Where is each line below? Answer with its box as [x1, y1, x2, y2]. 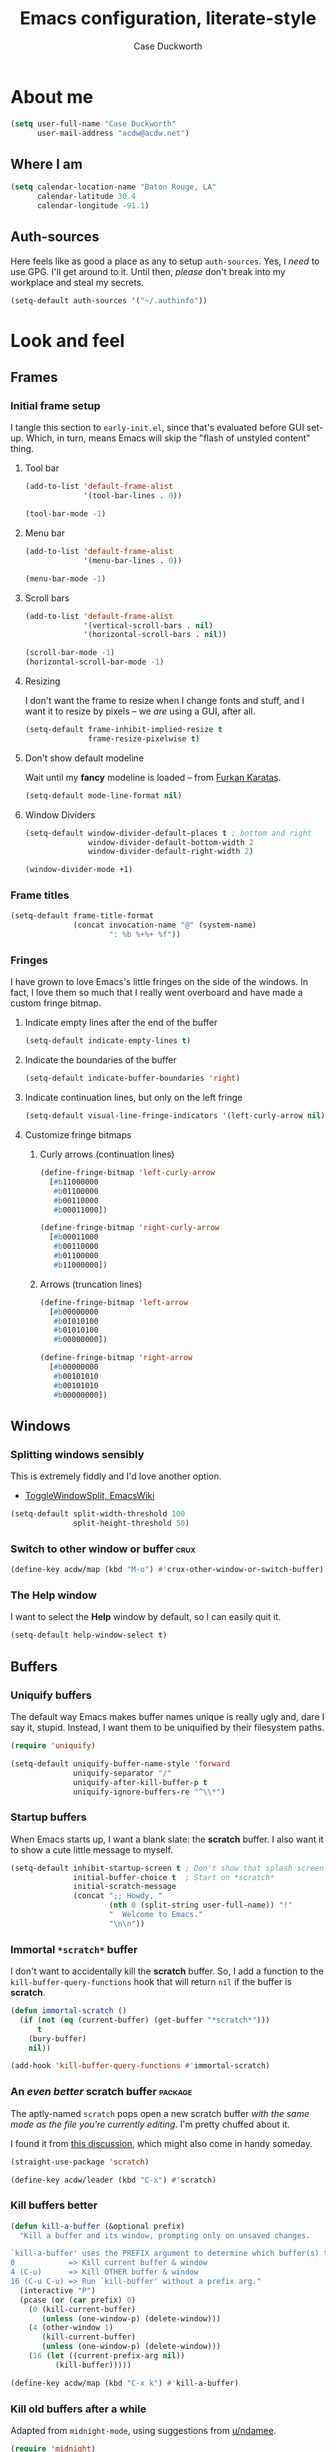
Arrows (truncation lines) [39, 1278, 143, 1290]
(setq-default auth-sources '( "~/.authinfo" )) [10, 295, 208, 306]
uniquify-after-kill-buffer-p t [73, 1777, 208, 1787]
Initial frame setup [10, 399, 101, 413]
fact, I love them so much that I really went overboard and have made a [10, 987, 303, 999]
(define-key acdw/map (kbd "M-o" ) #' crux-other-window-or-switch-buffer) [10, 1565, 325, 1575]
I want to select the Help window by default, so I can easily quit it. [10, 1611, 282, 1623]
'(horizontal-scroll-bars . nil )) [83, 630, 227, 640]
